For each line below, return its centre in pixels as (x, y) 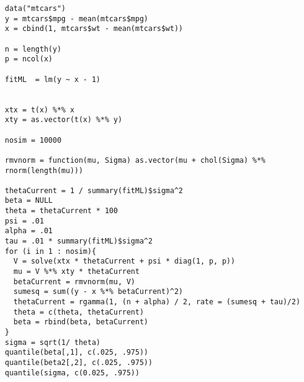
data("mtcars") (35, 9)
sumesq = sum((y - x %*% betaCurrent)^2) (98, 292)
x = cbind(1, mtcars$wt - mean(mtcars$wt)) (94, 29)
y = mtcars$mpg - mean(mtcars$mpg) (77, 19)
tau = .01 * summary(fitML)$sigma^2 (79, 241)
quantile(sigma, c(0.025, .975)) (72, 373)
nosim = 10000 (33, 140)
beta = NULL (29, 201)
